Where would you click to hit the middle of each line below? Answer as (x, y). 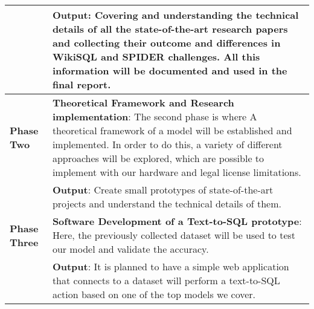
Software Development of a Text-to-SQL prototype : (177, 221)
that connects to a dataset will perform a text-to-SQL (166, 280)
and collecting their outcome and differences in (166, 43)
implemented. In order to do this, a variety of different (167, 144)
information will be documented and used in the (170, 70)
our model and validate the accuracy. (130, 249)
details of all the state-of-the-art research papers (170, 29)
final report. (82, 84)
